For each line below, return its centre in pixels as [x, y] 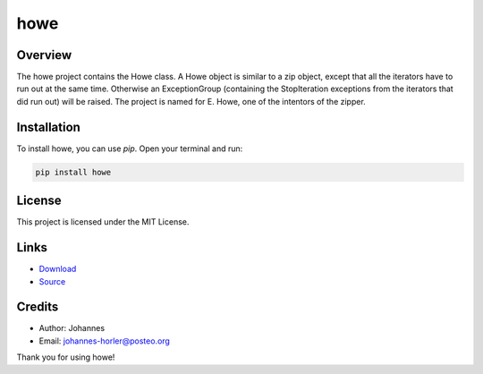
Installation [48, 127]
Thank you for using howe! [66, 357]
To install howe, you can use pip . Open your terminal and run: [130, 149]
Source [52, 281]
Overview [44, 55]
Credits [38, 307]
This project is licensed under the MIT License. [103, 222]
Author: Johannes [72, 328]
